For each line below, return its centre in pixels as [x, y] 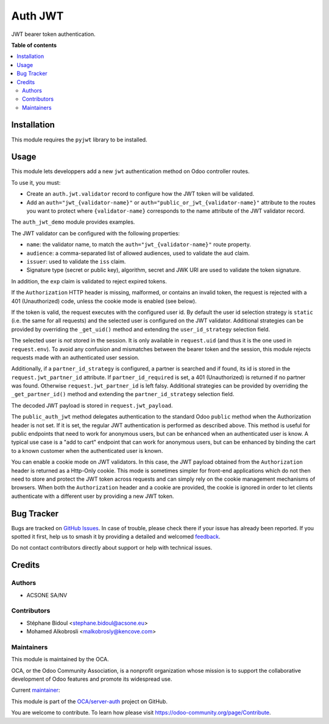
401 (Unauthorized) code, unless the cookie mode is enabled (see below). [104, 301]
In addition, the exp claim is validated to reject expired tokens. [89, 281]
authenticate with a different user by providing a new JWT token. [93, 496]
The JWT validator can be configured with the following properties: [95, 233]
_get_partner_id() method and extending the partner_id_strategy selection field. [123, 394]
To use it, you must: [36, 182]
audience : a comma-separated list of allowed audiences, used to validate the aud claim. [138, 253]
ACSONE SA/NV [47, 595]
